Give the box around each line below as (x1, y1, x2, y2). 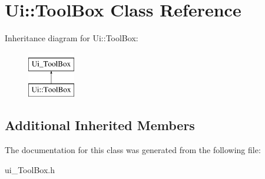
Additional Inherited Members (5, 116, 195, 134)
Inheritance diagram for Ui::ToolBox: (5, 32, 138, 44)
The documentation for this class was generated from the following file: (5, 144, 261, 156)
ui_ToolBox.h (5, 163, 55, 175)
